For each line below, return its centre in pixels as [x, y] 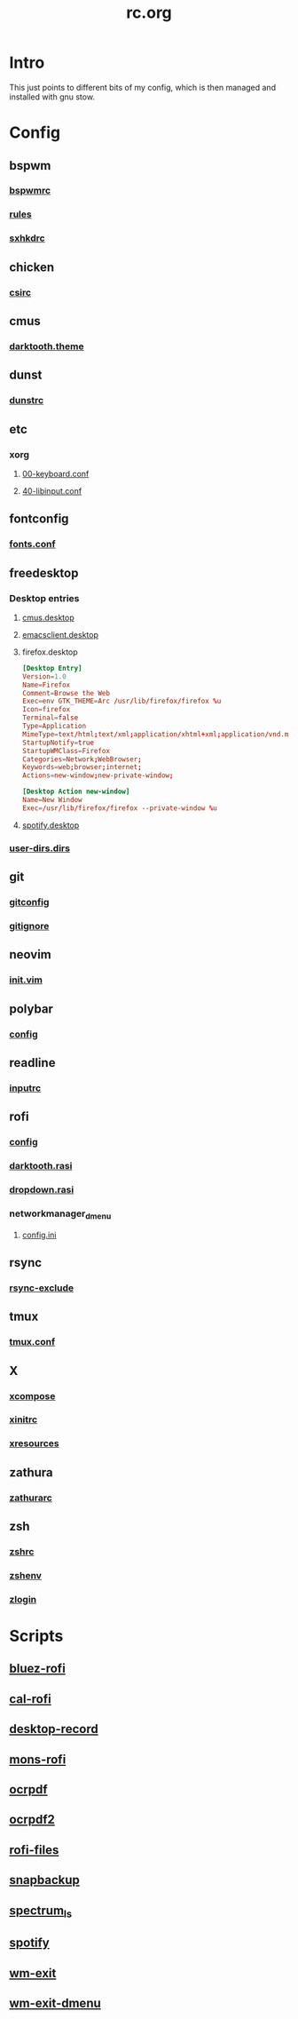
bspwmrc [30, 191]
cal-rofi [30, 1699]
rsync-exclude [42, 1288]
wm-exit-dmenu [55, 2003]
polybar [31, 1009]
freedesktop [44, 572]
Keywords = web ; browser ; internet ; [82, 767]
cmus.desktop [48, 617]
